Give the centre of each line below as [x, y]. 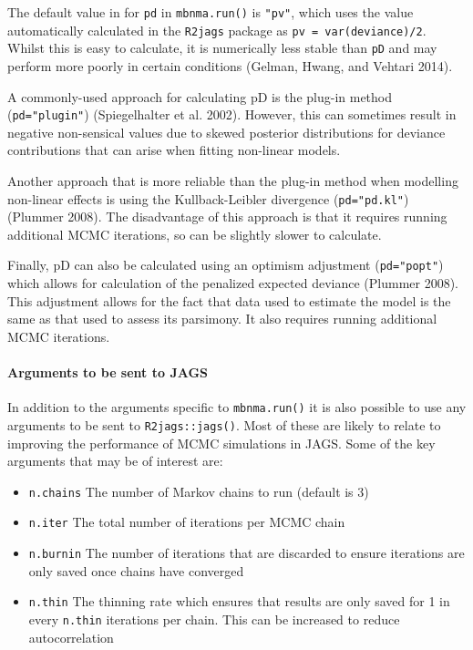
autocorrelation [71, 637]
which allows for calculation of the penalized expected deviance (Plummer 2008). [233, 283]
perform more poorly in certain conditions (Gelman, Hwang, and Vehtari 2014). [230, 65]
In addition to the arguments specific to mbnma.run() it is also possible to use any [237, 407]
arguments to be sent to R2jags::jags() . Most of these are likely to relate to [224, 424]
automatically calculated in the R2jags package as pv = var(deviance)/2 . [217, 30]
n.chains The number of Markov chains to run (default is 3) [199, 491]
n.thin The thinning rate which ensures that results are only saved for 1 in [239, 601]
